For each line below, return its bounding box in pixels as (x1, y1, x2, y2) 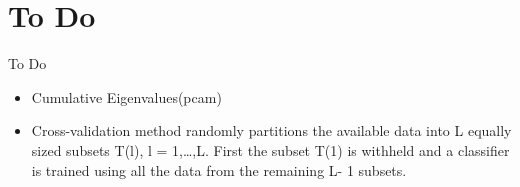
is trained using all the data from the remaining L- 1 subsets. (31, 159, 407, 180)
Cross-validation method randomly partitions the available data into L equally (31, 120, 512, 141)
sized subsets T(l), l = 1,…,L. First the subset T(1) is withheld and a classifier (31, 139, 510, 160)
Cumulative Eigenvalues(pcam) (31, 86, 222, 107)
